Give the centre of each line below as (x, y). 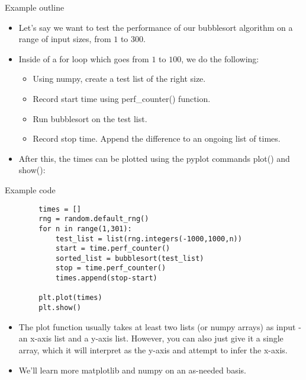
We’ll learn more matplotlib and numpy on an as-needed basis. (132, 370)
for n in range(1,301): (85, 229)
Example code (30, 189)
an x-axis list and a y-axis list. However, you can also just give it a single (151, 338)
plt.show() (60, 308)
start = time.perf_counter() (113, 249)
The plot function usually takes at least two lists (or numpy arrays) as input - (160, 326)
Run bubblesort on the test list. (90, 118)
